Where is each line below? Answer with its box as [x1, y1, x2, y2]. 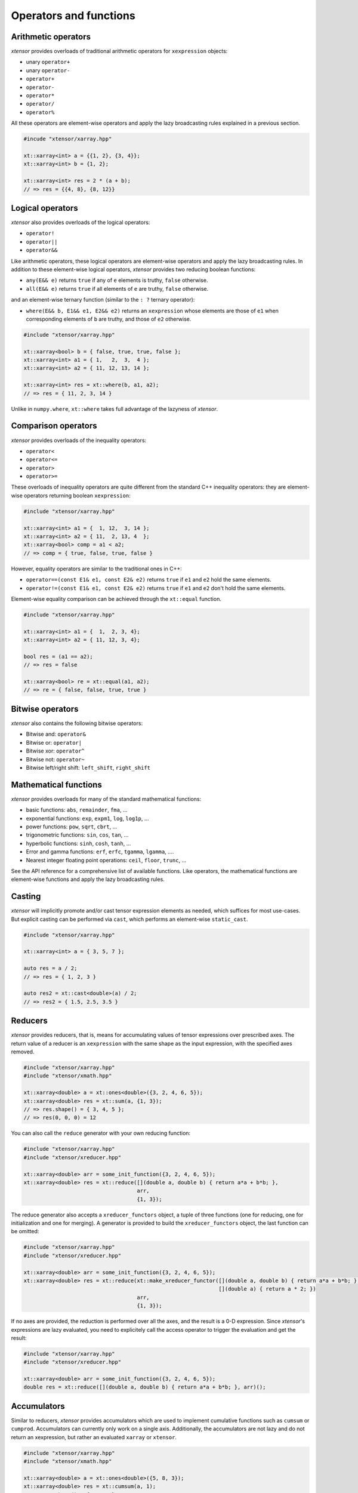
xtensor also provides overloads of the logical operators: [11, 219, 150, 226]
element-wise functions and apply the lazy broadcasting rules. [11, 875, 165, 883]
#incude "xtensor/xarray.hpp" [23, 136, 112, 143]
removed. [11, 1048, 35, 1055]
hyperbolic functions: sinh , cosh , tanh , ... [26, 840, 131, 847]
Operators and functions [11, 9, 135, 22]
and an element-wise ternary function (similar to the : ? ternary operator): [11, 296, 195, 303]
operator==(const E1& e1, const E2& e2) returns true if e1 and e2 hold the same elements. [26, 576, 271, 583]
